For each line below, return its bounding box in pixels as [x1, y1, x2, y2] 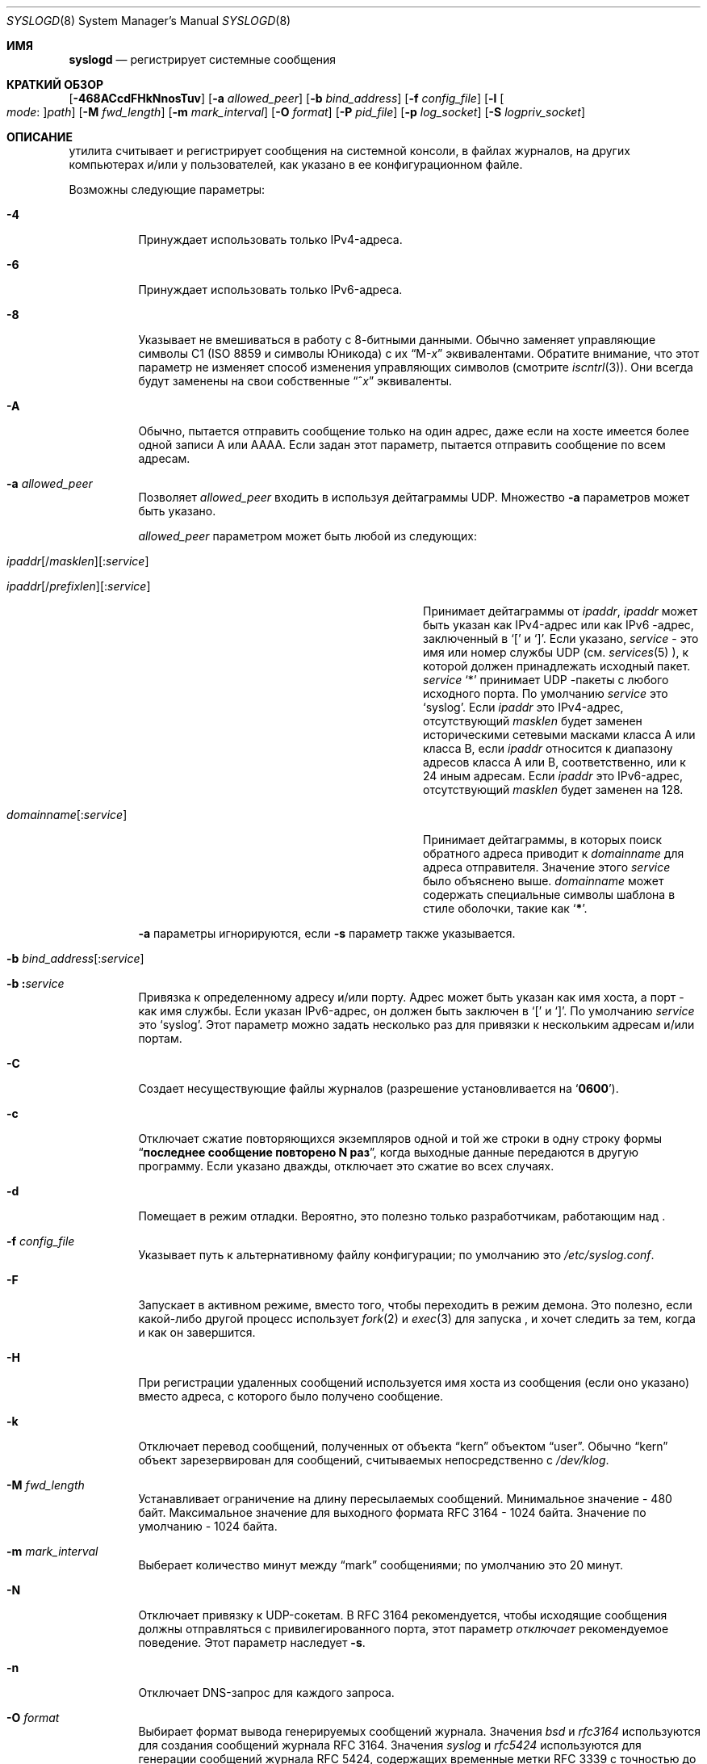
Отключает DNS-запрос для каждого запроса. [138, 1686, 395, 1699]
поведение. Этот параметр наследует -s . [138, 1636, 366, 1649]
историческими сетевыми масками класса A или [423, 728, 696, 741]
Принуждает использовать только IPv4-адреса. [138, 233, 403, 246]
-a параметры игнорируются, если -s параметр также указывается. [138, 926, 516, 940]
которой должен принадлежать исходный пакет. [423, 659, 691, 673]
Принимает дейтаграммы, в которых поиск [423, 833, 663, 846]
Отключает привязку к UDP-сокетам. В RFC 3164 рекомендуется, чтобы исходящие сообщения [138, 1608, 667, 1622]
